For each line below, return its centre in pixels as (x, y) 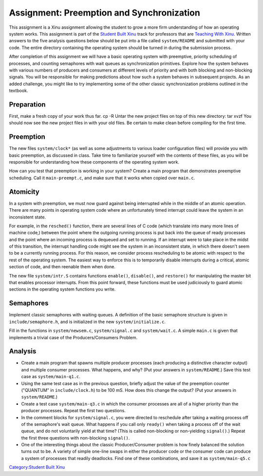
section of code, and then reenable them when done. (62, 267)
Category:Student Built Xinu (37, 467)
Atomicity (24, 192)
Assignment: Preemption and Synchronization (105, 13)
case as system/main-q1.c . (51, 377)
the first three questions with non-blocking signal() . (75, 438)
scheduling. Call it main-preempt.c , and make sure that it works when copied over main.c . (102, 178)
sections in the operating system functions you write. (62, 289)
